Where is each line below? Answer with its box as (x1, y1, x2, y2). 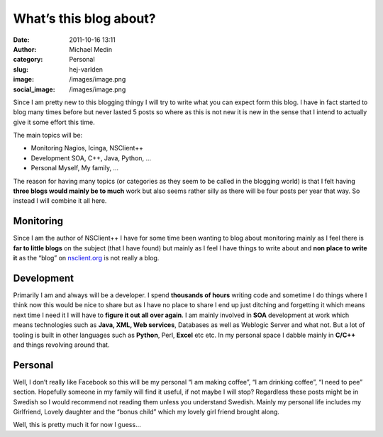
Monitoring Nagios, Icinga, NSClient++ (30, 144, 143, 153)
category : (13, 55, 43, 64)
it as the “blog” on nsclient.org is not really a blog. (13, 254, 160, 262)
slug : (13, 65, 28, 74)
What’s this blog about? (13, 11, 156, 26)
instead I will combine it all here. (13, 197, 107, 205)
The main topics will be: (13, 131, 83, 140)
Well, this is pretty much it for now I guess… (13, 421, 141, 429)
